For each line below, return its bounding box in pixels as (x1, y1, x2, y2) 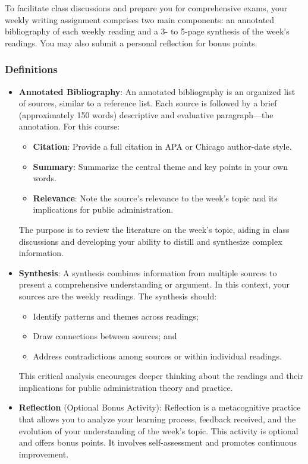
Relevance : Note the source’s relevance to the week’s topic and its (33, 191, 278, 204)
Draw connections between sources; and (33, 330, 177, 342)
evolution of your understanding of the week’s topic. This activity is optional (18, 424, 298, 437)
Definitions (5, 62, 58, 77)
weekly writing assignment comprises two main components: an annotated (5, 13, 275, 26)
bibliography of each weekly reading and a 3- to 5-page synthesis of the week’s (5, 25, 290, 37)
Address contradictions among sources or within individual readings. (33, 349, 282, 362)
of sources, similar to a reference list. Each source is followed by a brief (18, 97, 277, 109)
